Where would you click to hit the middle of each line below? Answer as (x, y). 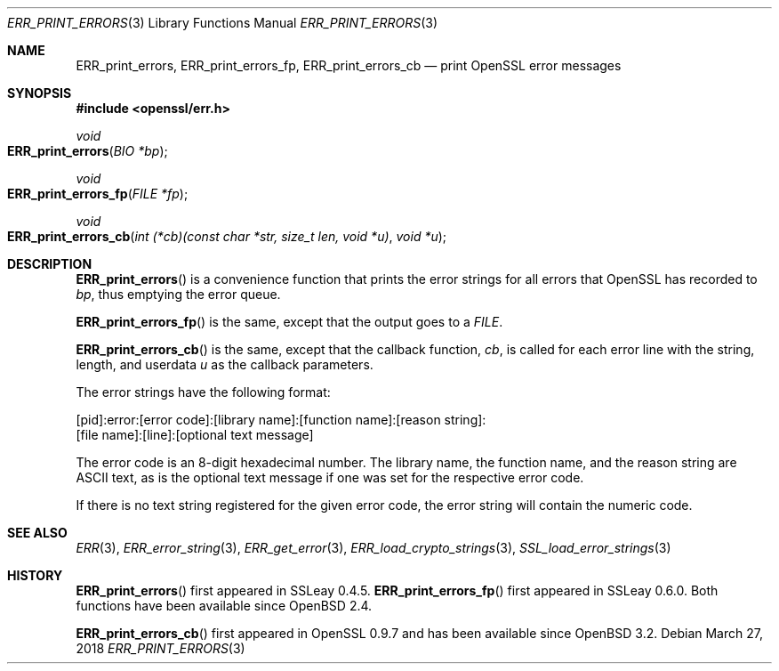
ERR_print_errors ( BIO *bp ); (88, 151)
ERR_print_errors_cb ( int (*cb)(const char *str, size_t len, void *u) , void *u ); (227, 236)
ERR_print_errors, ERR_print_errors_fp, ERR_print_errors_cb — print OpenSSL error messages (349, 65)
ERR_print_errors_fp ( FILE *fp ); (98, 194)
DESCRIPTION (50, 264)
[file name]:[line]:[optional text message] (195, 435)
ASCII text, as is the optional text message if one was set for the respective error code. (330, 477)
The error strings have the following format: (203, 392)
